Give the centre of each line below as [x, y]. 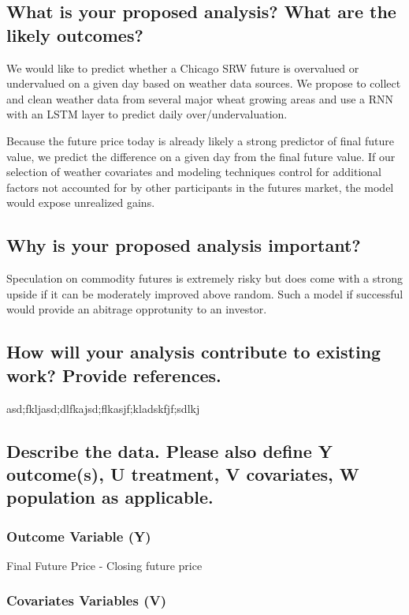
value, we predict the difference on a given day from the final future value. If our [201, 156]
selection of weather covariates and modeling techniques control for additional [194, 172]
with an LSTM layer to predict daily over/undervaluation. [147, 114]
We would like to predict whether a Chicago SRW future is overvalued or [183, 67]
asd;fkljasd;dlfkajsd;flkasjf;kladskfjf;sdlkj [103, 408]
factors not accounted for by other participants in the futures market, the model [200, 187]
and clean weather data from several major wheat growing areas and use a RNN [200, 98]
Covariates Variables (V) [86, 600]
